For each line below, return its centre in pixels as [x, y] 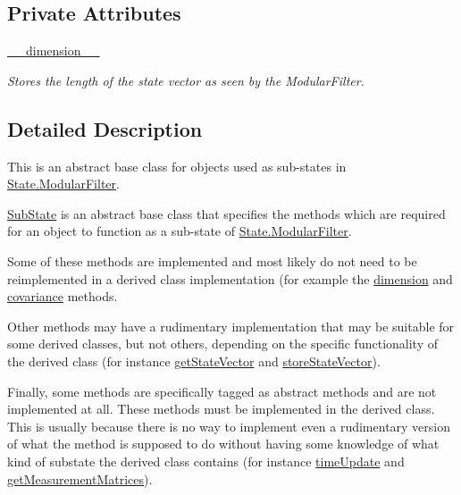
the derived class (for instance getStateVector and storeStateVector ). [194, 361]
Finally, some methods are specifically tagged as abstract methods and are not [222, 391]
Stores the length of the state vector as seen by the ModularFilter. [186, 80]
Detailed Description [105, 128]
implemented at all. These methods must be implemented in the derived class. [221, 409]
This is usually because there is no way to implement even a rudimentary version [229, 426]
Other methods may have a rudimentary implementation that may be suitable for [231, 326]
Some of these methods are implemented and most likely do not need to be [212, 260]
